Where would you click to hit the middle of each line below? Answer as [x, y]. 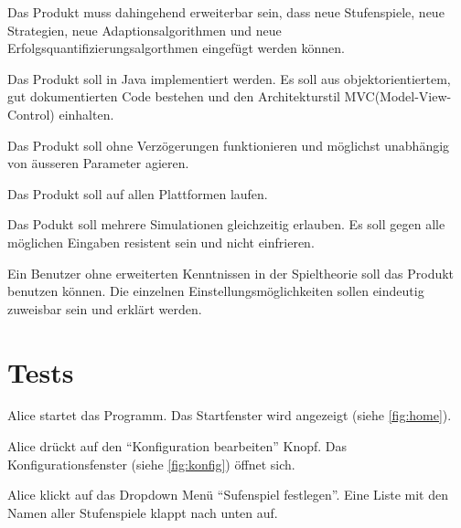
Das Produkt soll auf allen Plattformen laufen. [138, 193]
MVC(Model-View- [398, 96]
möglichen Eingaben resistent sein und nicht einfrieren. [161, 242]
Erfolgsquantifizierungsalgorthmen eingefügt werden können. [176, 48]
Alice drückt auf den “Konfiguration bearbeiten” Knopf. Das [177, 446]
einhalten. [86, 114]
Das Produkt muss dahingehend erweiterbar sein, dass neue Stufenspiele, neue [226, 12]
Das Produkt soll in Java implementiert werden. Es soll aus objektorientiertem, [229, 78]
